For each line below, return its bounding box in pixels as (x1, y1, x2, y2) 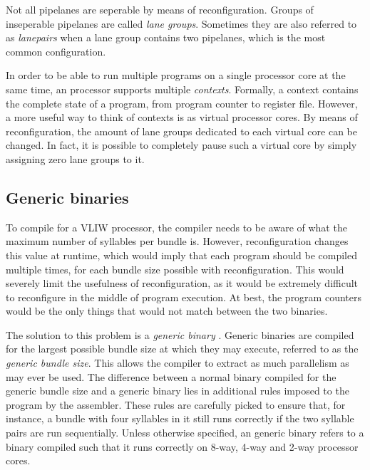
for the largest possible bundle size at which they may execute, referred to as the (6, 341, 359, 356)
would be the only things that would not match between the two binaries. (6, 303, 328, 318)
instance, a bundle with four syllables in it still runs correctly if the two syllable (6, 411, 354, 426)
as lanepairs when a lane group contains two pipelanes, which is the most (6, 30, 326, 45)
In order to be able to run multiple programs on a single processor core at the (6, 68, 346, 83)
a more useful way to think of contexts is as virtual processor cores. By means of (6, 110, 358, 125)
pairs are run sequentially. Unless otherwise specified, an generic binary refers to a (6, 425, 364, 440)
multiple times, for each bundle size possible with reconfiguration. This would (6, 261, 344, 276)
